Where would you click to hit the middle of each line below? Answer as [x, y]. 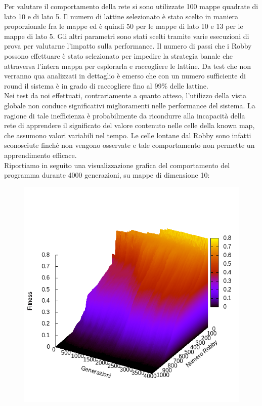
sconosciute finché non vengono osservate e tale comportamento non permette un [129, 145]
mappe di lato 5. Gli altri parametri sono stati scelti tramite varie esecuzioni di [127, 36]
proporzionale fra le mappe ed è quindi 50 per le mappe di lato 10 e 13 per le [124, 26]
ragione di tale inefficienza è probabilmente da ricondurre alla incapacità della [125, 115]
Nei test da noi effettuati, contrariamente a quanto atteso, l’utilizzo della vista [125, 95]
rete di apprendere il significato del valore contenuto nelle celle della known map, [129, 125]
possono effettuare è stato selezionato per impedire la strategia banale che [118, 55]
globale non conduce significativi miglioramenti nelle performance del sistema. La [130, 105]
